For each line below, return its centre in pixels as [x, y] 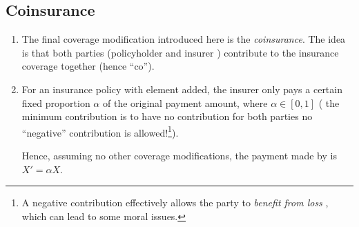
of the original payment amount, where [185, 102]
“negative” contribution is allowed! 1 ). [100, 131]
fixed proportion [56, 102]
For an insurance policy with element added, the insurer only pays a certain [182, 89]
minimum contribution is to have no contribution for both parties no [167, 116]
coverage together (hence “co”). [88, 66]
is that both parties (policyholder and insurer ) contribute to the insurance [180, 52]
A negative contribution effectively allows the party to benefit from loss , [175, 203]
